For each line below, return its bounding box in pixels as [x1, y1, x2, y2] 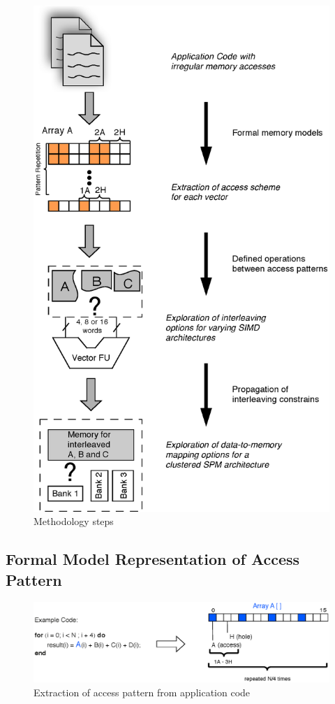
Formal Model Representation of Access [6, 548, 300, 570]
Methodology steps [33, 514, 114, 529]
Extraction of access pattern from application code [33, 684, 251, 699]
